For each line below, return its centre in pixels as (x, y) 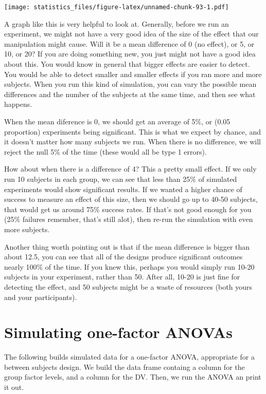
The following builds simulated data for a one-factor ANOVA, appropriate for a (129, 357)
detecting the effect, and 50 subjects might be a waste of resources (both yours (128, 286)
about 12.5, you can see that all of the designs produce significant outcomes (123, 257)
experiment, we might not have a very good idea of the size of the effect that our (131, 34)
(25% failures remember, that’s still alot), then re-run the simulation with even (129, 219)
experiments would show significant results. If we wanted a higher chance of (123, 189)
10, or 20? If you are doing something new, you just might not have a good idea (130, 54)
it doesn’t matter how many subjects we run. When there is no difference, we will (132, 142)
